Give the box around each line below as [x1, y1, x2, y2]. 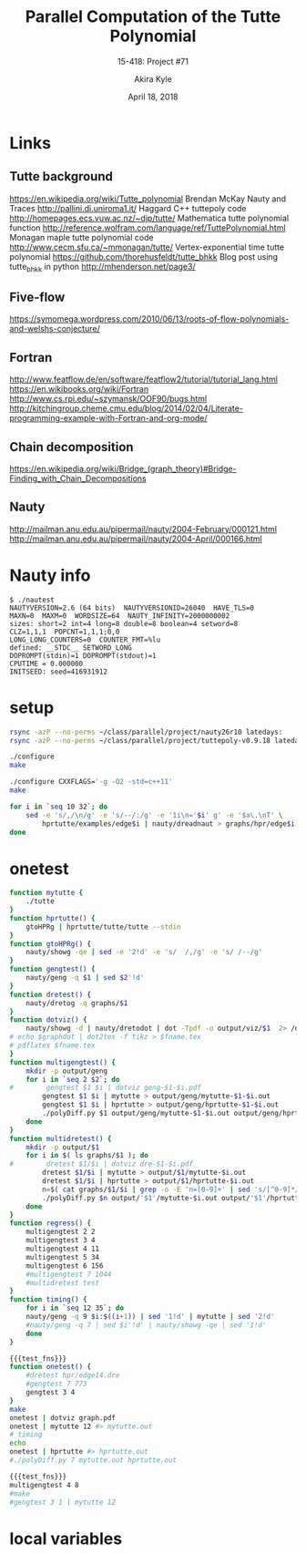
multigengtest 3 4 [25, 1236, 96, 1245]
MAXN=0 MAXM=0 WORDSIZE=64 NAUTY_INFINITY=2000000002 [9, 611, 230, 621]
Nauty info [9, 565, 91, 585]
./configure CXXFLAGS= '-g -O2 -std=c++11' [9, 777, 173, 787]
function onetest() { [9, 1363, 92, 1372]
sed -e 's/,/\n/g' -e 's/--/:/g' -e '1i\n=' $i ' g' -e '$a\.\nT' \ [25, 810, 283, 819]
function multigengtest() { [9, 1057, 117, 1067]
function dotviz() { [9, 1015, 88, 1024]
